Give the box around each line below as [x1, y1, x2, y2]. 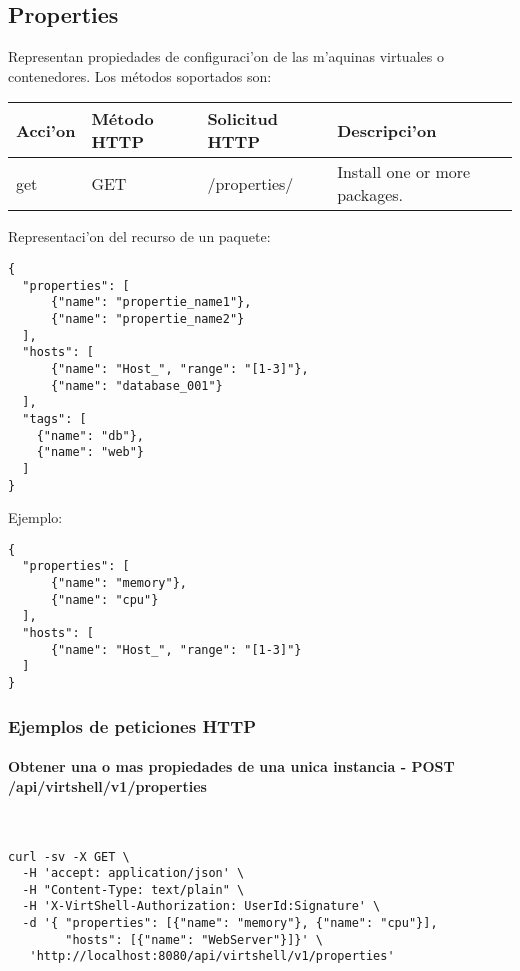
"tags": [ [22, 411, 87, 426]
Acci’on [16, 118, 76, 142]
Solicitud [207, 107, 278, 131]
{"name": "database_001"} [50, 378, 223, 393]
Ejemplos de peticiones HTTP [8, 713, 257, 738]
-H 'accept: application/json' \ [22, 866, 245, 881]
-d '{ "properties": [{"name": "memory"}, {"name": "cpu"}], [22, 916, 438, 931]
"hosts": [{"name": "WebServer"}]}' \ [65, 932, 323, 947]
